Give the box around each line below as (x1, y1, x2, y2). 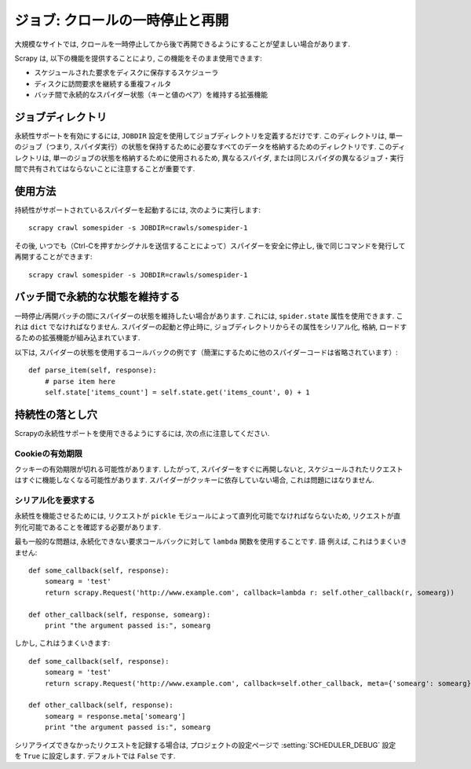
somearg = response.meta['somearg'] (44, 712, 186, 720)
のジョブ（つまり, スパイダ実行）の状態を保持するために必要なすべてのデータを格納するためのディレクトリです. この (14, 142, 392, 152)
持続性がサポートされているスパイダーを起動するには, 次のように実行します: (14, 205, 261, 215)
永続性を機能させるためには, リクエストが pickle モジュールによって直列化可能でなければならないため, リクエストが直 (14, 511, 401, 521)
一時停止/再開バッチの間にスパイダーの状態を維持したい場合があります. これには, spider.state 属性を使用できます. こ (14, 311, 403, 320)
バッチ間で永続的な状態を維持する (14, 291, 180, 304)
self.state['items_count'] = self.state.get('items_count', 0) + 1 (44, 387, 310, 397)
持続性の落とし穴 (14, 408, 97, 421)
